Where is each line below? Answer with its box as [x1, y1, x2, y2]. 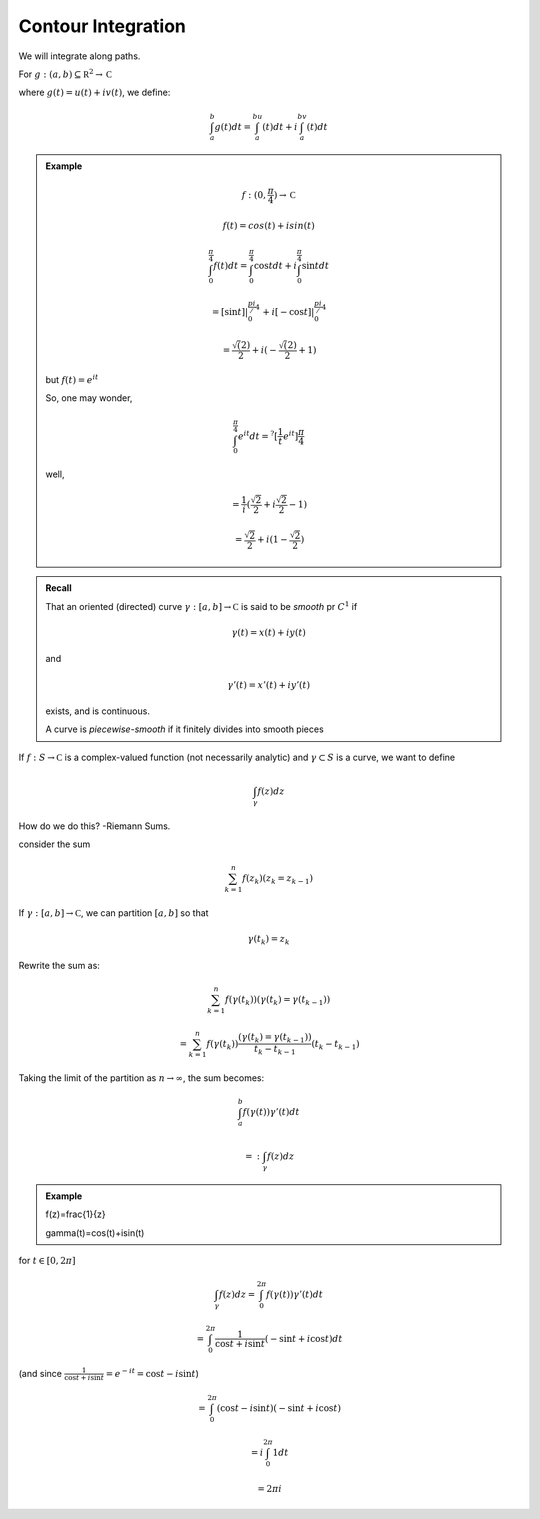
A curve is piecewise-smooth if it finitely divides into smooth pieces [45, 723, 324, 735]
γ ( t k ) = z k [247, 933, 290, 947]
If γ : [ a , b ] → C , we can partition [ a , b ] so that [18, 906, 209, 919]
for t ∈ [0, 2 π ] [18, 1255, 76, 1267]
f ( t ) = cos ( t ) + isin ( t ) [222, 220, 315, 232]
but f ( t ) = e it [45, 373, 99, 385]
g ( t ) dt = [214, 121, 252, 132]
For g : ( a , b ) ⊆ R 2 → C [18, 67, 113, 80]
